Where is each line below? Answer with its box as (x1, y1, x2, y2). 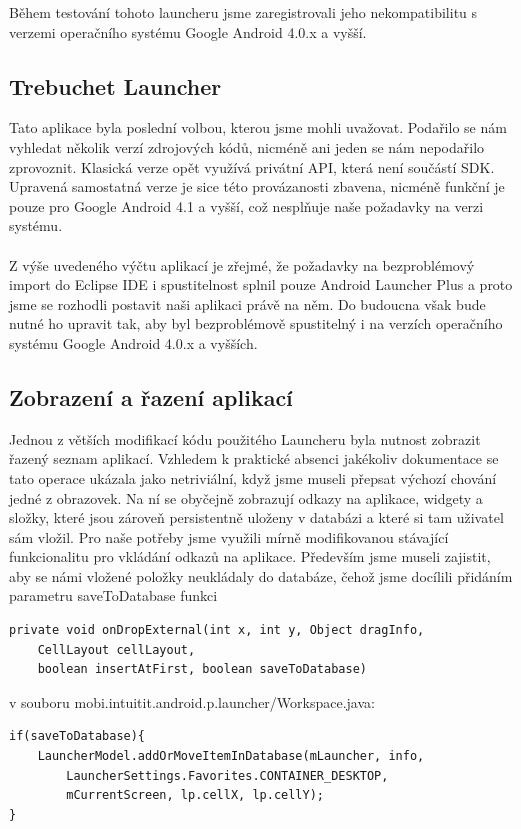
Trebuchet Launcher (9, 70, 222, 101)
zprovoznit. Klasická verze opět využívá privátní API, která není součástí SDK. (9, 156, 495, 177)
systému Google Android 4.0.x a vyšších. (9, 332, 258, 353)
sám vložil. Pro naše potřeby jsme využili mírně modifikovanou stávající (9, 526, 449, 547)
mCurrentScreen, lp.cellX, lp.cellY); (66, 788, 324, 803)
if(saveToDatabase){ (9, 729, 146, 744)
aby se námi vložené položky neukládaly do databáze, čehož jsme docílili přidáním (9, 565, 513, 586)
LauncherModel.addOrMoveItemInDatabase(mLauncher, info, (37, 749, 425, 764)
